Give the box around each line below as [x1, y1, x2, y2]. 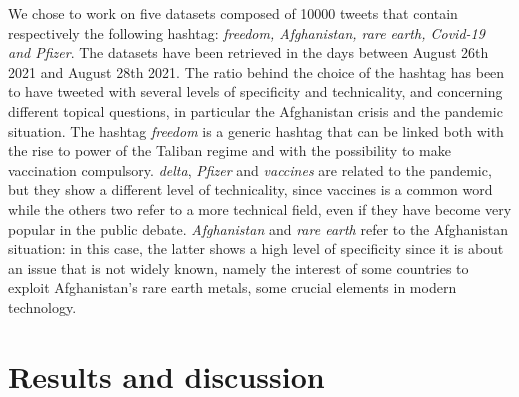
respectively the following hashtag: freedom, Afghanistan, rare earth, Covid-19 [8, 22, 485, 43]
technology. [8, 296, 77, 317]
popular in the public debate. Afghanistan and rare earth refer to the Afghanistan [8, 218, 508, 239]
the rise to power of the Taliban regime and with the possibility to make [8, 140, 451, 161]
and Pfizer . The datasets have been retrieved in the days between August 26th [8, 42, 489, 63]
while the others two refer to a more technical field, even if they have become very [8, 198, 512, 219]
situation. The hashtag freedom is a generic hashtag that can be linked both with [8, 120, 504, 141]
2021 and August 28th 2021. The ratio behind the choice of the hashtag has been [8, 61, 505, 82]
